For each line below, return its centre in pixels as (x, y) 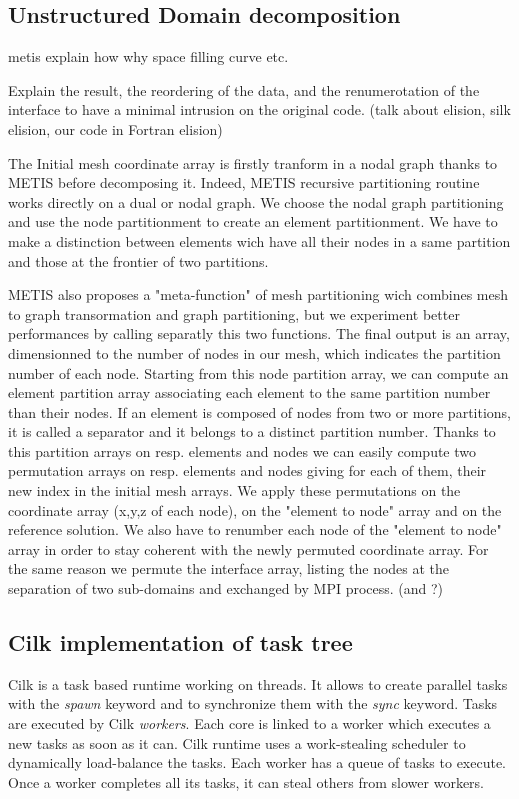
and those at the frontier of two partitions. (138, 260)
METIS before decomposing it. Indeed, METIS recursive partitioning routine (244, 182)
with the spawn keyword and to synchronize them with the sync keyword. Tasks (253, 703)
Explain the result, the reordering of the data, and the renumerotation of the (244, 89)
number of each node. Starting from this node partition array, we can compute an (258, 372)
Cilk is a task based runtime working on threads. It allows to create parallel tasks (258, 683)
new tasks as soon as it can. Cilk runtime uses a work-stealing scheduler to (237, 742)
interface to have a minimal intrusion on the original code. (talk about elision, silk (259, 109)
